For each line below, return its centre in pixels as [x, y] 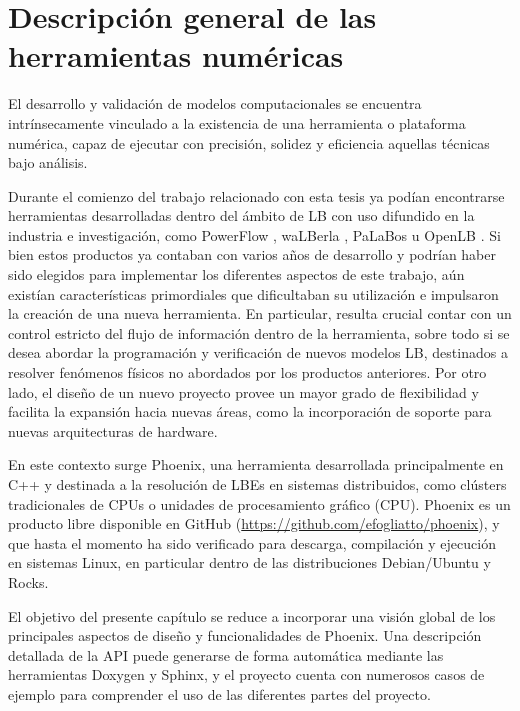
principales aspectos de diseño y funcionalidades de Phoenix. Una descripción [245, 635]
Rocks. [28, 581]
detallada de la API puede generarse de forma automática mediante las [226, 654]
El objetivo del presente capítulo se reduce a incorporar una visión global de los [252, 615]
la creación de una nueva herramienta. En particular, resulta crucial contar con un [260, 313]
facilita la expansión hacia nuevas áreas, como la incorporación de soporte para [250, 411]
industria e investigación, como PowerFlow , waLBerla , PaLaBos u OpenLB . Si [254, 234]
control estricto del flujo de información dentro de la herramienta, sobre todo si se [259, 332]
